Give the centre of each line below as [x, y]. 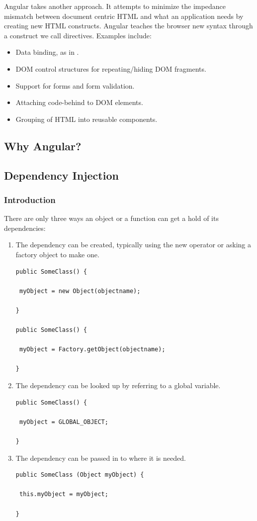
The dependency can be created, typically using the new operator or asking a [133, 245]
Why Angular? [43, 146]
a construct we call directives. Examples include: [78, 35]
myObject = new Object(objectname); [80, 291]
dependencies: [25, 228]
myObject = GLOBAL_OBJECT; [64, 422]
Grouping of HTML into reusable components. [86, 119]
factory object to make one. [57, 254]
